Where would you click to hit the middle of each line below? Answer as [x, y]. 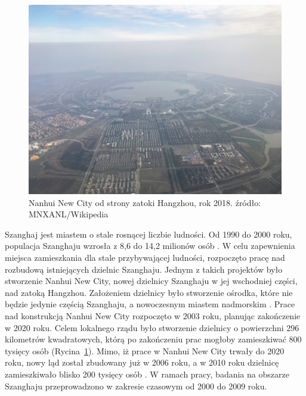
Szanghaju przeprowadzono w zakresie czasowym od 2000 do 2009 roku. [136, 386]
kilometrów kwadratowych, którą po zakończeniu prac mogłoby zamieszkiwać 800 [153, 339]
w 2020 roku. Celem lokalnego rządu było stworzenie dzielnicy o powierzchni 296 [152, 327]
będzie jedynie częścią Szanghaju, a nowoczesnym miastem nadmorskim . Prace [150, 304]
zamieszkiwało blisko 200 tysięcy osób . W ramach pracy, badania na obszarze [147, 374]
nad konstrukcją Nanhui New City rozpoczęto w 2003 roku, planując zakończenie [153, 315]
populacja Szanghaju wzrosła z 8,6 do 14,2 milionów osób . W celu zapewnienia [150, 246]
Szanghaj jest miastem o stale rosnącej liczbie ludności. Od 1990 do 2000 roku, [149, 234]
